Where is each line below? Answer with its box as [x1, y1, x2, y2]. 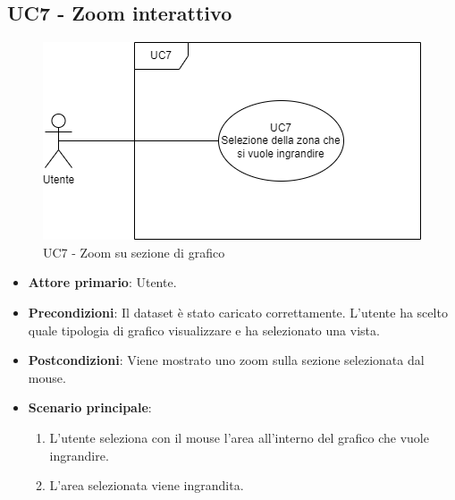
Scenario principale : [28, 398, 152, 417]
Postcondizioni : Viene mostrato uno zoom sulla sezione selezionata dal [28, 351, 425, 369]
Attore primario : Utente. [28, 273, 177, 292]
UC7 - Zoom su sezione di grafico [43, 242, 225, 261]
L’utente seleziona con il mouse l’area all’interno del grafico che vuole [49, 428, 429, 446]
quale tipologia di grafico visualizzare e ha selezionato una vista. [28, 320, 380, 339]
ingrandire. [49, 445, 109, 464]
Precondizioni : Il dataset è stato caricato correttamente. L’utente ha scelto [28, 302, 448, 321]
